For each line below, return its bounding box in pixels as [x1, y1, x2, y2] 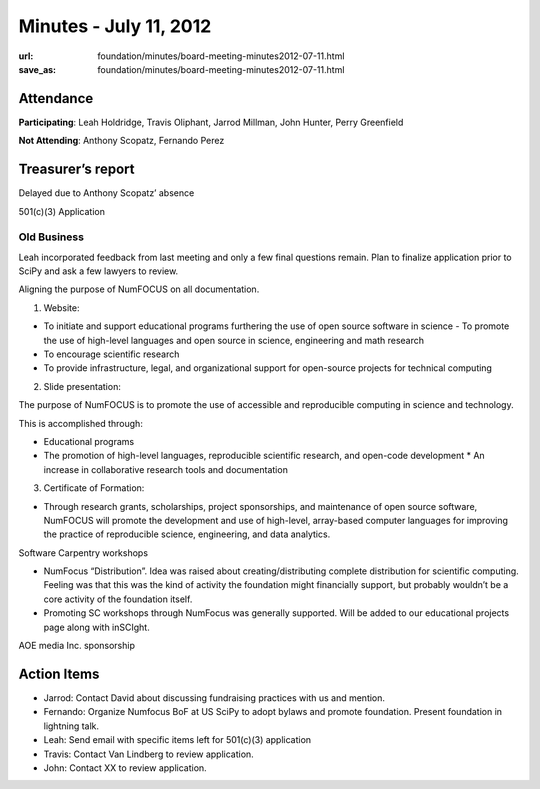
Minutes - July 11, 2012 [18, 15, 212, 37]
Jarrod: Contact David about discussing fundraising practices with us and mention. [43, 691, 385, 704]
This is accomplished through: [18, 417, 144, 429]
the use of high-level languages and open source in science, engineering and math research [43, 334, 425, 346]
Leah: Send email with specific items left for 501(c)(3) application [43, 734, 312, 746]
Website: [43, 301, 80, 314]
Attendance [18, 90, 94, 107]
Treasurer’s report [18, 161, 135, 178]
